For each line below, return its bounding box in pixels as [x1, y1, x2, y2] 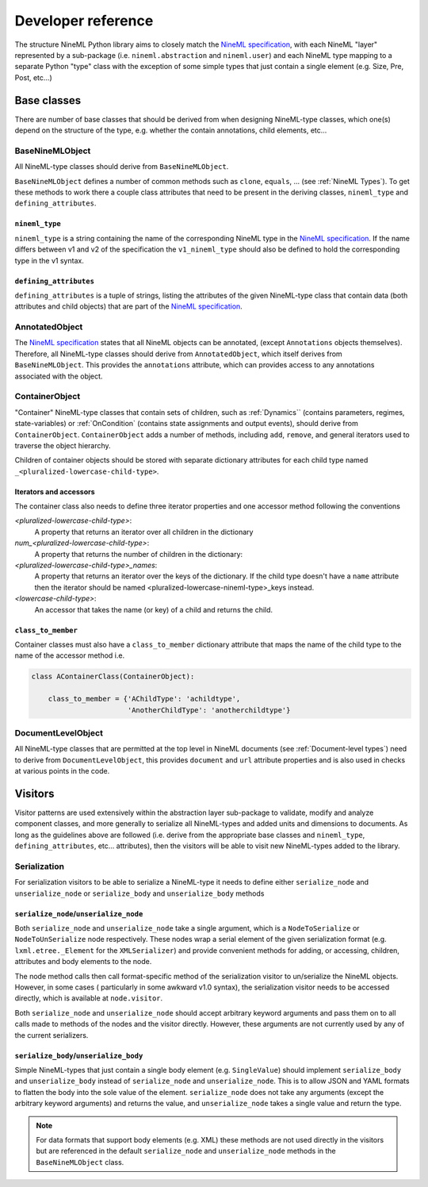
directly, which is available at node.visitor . [14, 993, 163, 1003]
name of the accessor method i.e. [14, 651, 125, 660]
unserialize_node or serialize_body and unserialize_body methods [14, 889, 265, 898]
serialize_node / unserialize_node [14, 908, 143, 918]
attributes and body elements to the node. [14, 957, 152, 966]
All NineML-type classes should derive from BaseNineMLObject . [14, 162, 229, 171]
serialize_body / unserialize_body [14, 1051, 143, 1060]
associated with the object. [14, 371, 103, 381]
